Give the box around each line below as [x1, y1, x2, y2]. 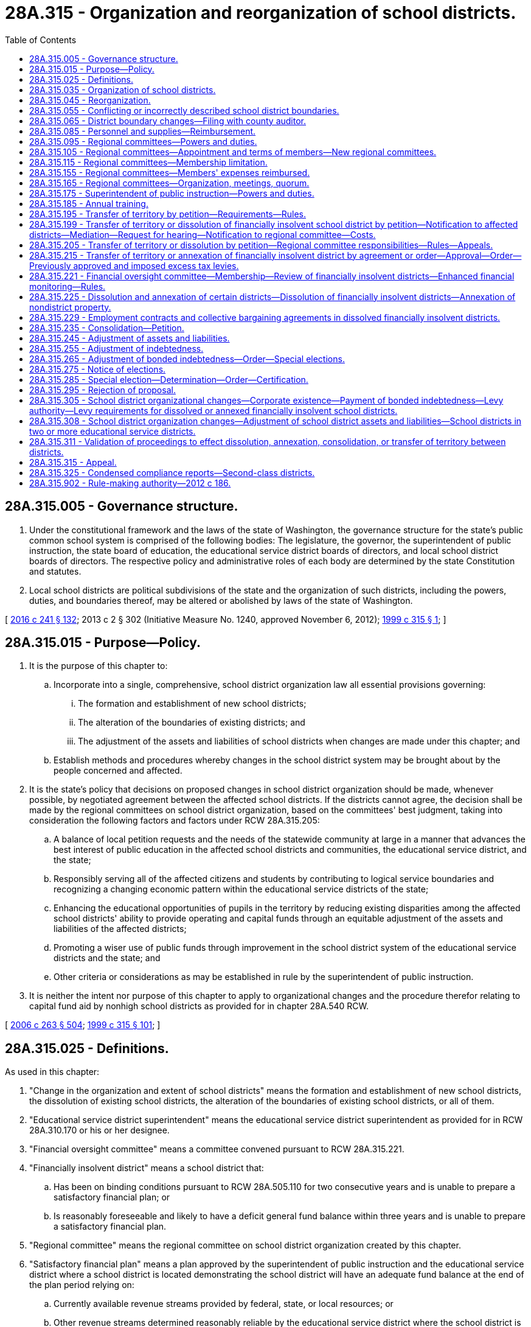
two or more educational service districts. [29, 425, 196, 436]
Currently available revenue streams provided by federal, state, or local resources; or [54, 1298, 394, 1309]
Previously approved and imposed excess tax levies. [29, 260, 239, 271]
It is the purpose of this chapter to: [29, 660, 168, 671]
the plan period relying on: [29, 1280, 134, 1290]
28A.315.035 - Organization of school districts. [29, 84, 216, 95]
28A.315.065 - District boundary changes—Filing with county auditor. [29, 115, 307, 126]
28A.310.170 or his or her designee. [29, 1125, 170, 1136]
